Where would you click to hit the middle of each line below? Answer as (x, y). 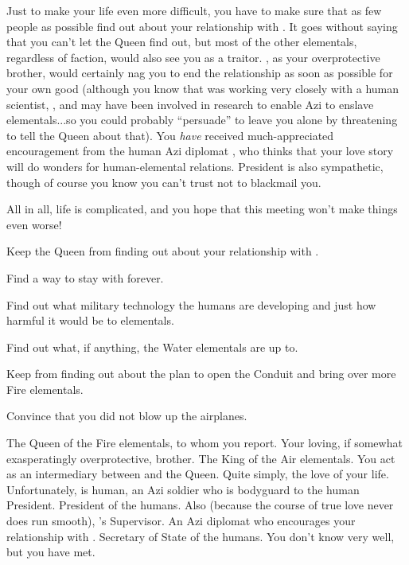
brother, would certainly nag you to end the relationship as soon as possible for (200, 73)
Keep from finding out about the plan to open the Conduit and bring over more (201, 374)
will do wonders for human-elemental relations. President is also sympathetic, (195, 166)
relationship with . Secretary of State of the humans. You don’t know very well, (201, 536)
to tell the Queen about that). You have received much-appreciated (170, 135)
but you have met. (51, 552)
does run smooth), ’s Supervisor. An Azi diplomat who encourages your (181, 521)
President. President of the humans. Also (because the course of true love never (200, 505)
